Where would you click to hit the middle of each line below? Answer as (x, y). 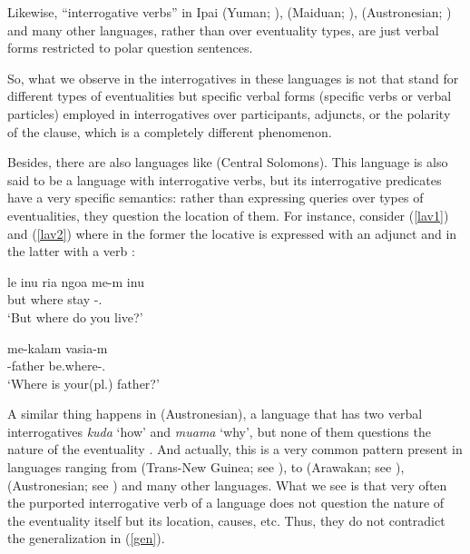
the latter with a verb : (71, 251)
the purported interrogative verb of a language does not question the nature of (226, 503)
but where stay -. (55, 299)
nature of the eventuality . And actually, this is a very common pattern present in (235, 449)
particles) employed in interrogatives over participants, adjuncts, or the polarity (229, 113)
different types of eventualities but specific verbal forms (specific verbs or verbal (230, 96)
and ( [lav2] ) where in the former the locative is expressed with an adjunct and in (232, 233)
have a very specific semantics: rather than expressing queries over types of (215, 198)
